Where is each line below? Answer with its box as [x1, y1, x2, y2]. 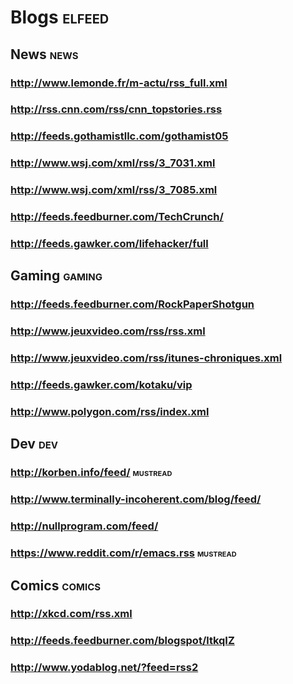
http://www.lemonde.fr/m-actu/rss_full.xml [10, 76, 228, 90]
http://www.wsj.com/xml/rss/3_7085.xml [10, 183, 218, 197]
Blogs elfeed [10, 6, 110, 29]
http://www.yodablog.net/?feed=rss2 [10, 661, 199, 675]
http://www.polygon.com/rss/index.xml [10, 405, 210, 419]
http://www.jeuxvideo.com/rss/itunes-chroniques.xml [10, 351, 283, 365]
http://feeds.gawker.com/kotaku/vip [10, 378, 193, 392]
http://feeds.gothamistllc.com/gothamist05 [10, 129, 229, 143]
